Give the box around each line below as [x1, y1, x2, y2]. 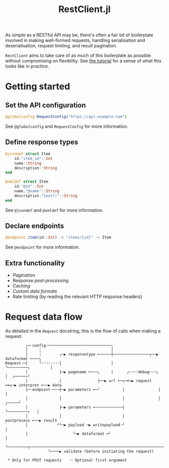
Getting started [5, 81, 70, 92]
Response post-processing [12, 277, 69, 283]
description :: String [14, 165, 57, 170]
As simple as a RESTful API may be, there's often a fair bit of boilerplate [5, 32, 153, 38]
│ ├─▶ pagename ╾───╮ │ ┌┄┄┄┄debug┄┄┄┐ [25, 370, 158, 375]
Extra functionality [5, 259, 65, 267]
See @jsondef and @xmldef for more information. [5, 207, 104, 213]
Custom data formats [12, 288, 57, 295]
